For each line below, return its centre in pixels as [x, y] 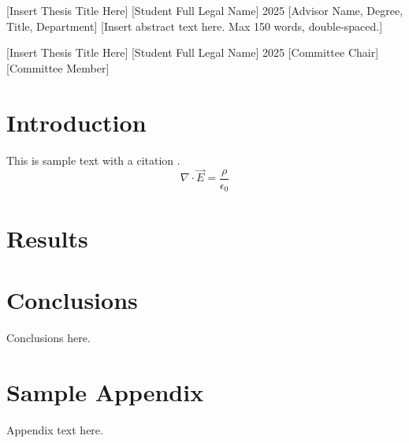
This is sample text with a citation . [93, 160]
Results [47, 238]
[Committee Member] [58, 67]
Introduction [76, 122]
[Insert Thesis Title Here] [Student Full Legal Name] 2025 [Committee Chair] [193, 52]
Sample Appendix [105, 391]
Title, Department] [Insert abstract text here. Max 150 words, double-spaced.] [195, 26]
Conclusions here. [48, 337]
